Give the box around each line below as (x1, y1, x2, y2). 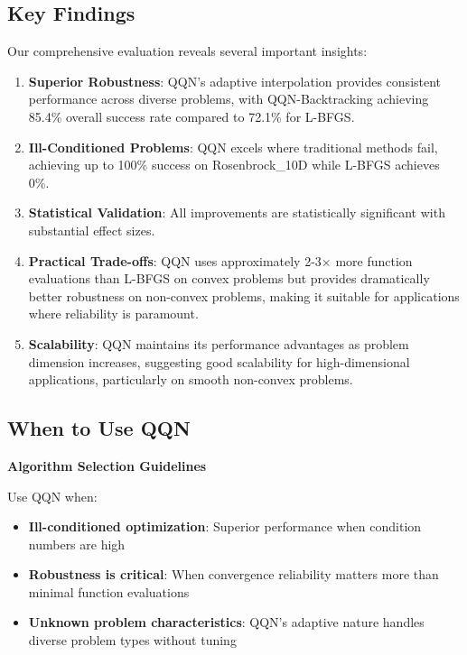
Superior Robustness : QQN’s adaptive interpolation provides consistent (28, 71, 442, 90)
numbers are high (28, 534, 126, 553)
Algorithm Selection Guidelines (7, 456, 207, 475)
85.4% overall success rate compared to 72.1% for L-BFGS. (28, 106, 355, 125)
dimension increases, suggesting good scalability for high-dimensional (28, 352, 410, 371)
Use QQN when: (7, 486, 98, 505)
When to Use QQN (7, 414, 191, 442)
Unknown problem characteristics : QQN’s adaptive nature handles (28, 613, 425, 632)
